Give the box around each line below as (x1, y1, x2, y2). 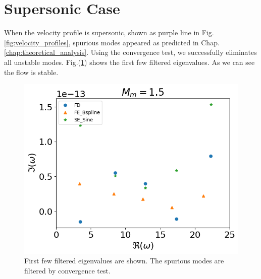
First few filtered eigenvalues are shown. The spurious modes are (24, 255, 224, 266)
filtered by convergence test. (24, 265, 111, 275)
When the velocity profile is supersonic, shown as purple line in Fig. (4, 27, 214, 38)
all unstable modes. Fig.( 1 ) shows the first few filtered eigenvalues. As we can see (4, 56, 255, 67)
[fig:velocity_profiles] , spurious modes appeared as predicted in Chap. (4, 37, 220, 47)
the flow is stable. (4, 66, 59, 77)
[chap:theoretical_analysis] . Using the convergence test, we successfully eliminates (4, 47, 257, 57)
